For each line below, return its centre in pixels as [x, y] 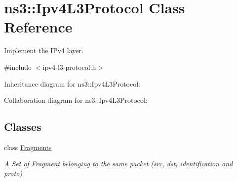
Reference [38, 27]
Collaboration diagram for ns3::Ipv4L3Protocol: [76, 100]
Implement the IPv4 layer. [44, 50]
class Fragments [28, 147]
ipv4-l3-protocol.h [69, 67]
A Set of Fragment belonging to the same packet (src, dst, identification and [118, 164]
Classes [23, 127]
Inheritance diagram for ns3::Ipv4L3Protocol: [72, 83]
